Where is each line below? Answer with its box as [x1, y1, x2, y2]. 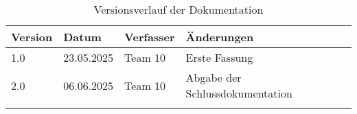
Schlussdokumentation [185, 85, 292, 101]
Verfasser [124, 29, 175, 45]
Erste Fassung [185, 49, 253, 65]
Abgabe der [185, 69, 242, 85]
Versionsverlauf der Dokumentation [93, 1, 264, 17]
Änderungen [185, 29, 254, 45]
